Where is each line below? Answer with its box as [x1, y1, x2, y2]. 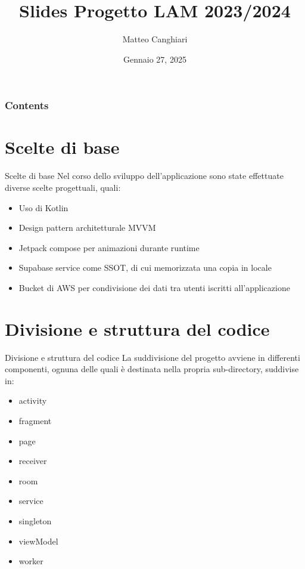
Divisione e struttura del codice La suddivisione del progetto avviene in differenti [5, 351, 300, 363]
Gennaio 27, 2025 [123, 52, 186, 65]
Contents [5, 98, 49, 113]
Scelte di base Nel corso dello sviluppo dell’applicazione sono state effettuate [5, 169, 284, 182]
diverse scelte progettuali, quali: [5, 181, 121, 193]
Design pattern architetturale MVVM [18, 221, 156, 234]
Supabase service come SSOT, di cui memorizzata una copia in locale [18, 261, 272, 274]
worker [18, 555, 43, 567]
